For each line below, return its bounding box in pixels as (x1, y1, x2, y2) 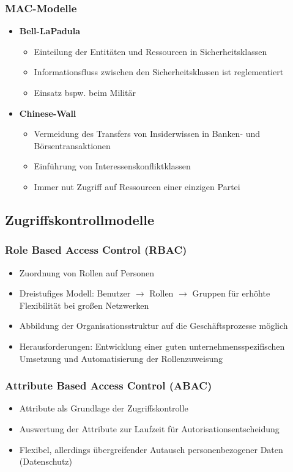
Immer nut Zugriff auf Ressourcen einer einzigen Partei (34, 180, 240, 193)
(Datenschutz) (19, 455, 73, 468)
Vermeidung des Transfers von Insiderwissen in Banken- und (34, 127, 261, 140)
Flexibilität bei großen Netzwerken (19, 298, 149, 311)
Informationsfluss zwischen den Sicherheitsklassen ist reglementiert (34, 65, 284, 78)
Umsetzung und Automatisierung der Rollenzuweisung (19, 352, 223, 364)
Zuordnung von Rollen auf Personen (19, 266, 155, 279)
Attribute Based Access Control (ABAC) (5, 378, 212, 393)
